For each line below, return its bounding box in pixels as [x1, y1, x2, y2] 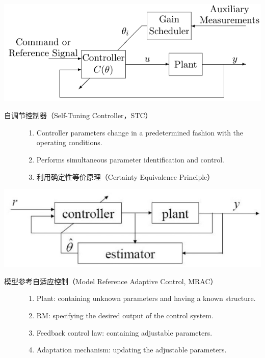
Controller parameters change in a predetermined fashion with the [36, 127, 244, 137]
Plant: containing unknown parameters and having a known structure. [36, 293, 256, 304]
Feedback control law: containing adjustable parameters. [36, 327, 213, 338]
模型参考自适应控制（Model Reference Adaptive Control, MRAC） [4, 276, 218, 286]
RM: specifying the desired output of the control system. [36, 310, 214, 320]
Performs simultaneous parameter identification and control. [36, 154, 224, 165]
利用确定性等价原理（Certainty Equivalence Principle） [36, 171, 215, 182]
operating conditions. [36, 137, 102, 148]
